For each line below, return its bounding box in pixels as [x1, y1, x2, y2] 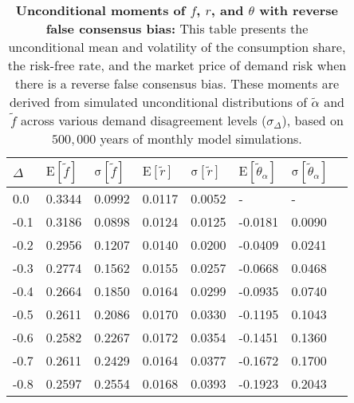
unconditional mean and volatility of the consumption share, [8, 38, 346, 56]
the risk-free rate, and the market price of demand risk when [7, 56, 347, 74]
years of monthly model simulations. [100, 129, 302, 148]
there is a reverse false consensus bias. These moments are [14, 74, 340, 93]
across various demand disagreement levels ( [21, 111, 267, 129]
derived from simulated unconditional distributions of [9, 93, 308, 111]
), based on [281, 111, 344, 129]
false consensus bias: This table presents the [45, 19, 309, 38]
